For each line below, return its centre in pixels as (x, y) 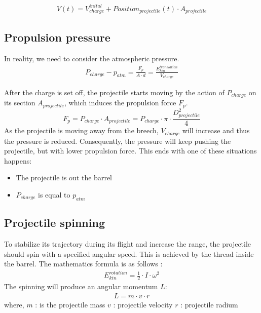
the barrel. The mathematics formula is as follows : (83, 264)
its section (20, 103)
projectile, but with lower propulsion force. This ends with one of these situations (130, 151)
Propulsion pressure (57, 37)
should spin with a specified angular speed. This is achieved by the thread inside (129, 253)
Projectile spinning (54, 223)
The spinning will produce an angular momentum (81, 286)
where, (14, 304)
